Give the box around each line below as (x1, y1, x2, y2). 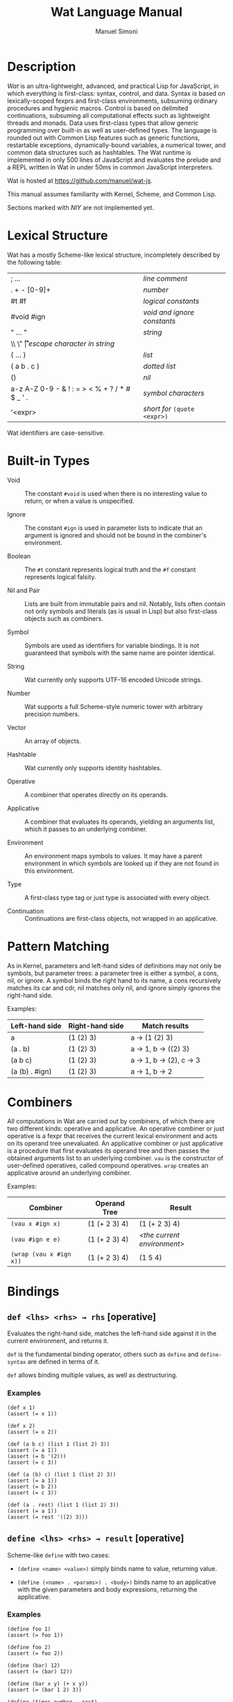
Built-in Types (7, 453, 90, 469)
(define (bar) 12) (7, 1662, 60, 1669)
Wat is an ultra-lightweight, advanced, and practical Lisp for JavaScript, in (7, 81, 219, 90)
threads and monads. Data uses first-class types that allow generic (7, 119, 199, 127)
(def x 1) (7, 1404, 36, 1411)
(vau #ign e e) (10, 1235, 61, 1244)
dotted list (143, 361, 176, 371)
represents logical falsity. (24, 572, 96, 581)
